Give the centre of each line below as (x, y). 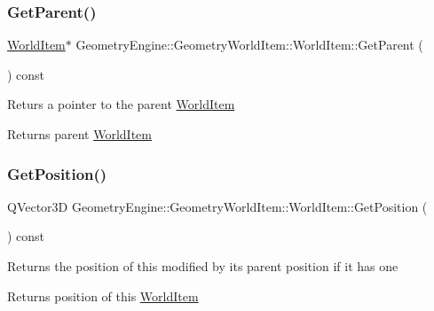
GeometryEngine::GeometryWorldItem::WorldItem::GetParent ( (249, 45)
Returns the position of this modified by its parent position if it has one (203, 266)
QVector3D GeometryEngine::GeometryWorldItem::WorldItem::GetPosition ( (217, 206)
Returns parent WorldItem (79, 134)
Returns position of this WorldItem (103, 295)
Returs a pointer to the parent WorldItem (121, 104)
